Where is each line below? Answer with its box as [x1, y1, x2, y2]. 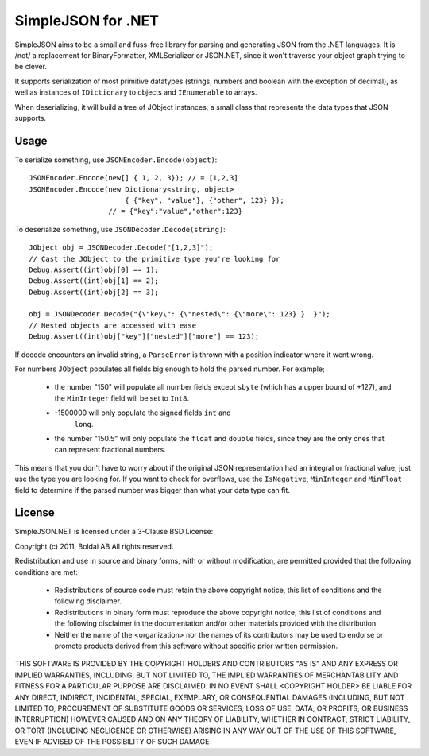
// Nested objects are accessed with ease [29, 320, 197, 330]
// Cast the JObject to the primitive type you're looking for [29, 254, 280, 263]
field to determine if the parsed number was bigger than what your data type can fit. [14, 485, 290, 494]
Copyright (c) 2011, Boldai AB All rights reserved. [14, 541, 174, 551]
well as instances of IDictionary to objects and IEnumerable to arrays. [14, 87, 257, 97]
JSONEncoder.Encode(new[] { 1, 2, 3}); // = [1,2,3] [29, 173, 238, 183]
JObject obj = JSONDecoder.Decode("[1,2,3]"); [29, 243, 214, 252]
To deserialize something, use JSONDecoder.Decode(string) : [14, 224, 226, 234]
